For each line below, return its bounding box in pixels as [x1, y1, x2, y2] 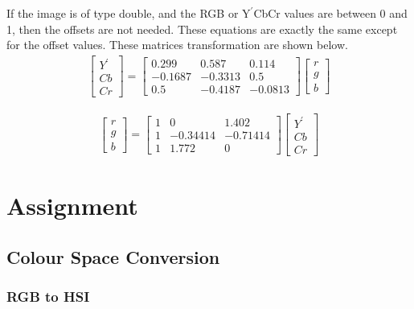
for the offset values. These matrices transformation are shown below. [6, 36, 348, 53]
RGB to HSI [6, 286, 90, 307]
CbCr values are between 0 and [253, 5, 408, 21]
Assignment [6, 189, 138, 222]
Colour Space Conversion [6, 244, 220, 269]
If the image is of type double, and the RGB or [6, 5, 239, 21]
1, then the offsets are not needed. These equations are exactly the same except [6, 20, 398, 37]
